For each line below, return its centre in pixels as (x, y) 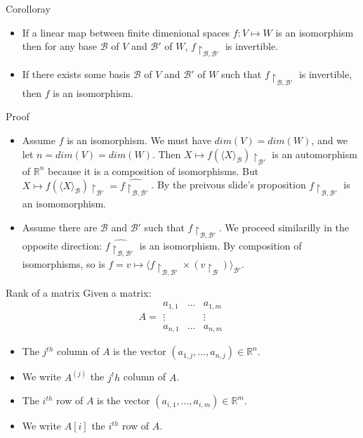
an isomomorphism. (64, 203)
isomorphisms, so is (64, 264)
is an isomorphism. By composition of (220, 246)
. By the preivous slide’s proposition (229, 185)
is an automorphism (315, 154)
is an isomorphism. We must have (139, 140)
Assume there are (60, 227)
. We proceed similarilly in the (284, 227)
